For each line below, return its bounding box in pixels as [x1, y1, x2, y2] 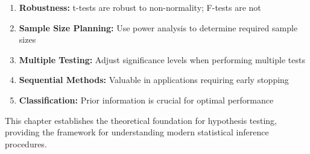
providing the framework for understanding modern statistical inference [5, 126, 269, 138]
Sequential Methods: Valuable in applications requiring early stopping [19, 73, 289, 86]
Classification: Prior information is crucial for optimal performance [19, 93, 274, 106]
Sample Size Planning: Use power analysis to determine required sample [19, 21, 298, 34]
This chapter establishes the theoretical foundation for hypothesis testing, [5, 114, 277, 126]
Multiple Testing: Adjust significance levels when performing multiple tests [19, 53, 305, 66]
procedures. [5, 137, 47, 150]
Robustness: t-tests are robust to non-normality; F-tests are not [19, 1, 261, 13]
